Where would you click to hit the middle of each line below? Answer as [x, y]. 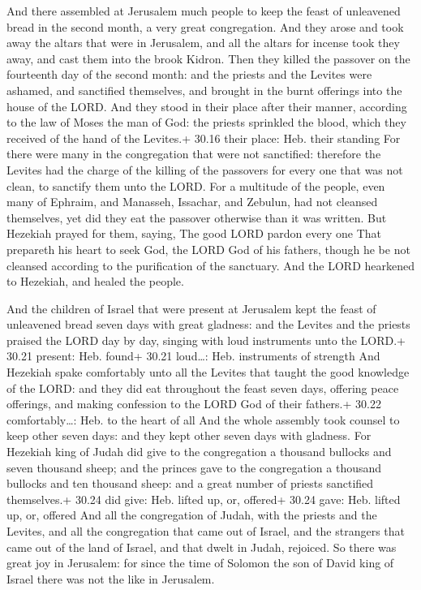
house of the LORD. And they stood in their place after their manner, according [207, 106]
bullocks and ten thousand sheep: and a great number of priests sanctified [190, 483]
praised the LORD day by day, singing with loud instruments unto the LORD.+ [206, 340]
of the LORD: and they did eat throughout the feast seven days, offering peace [203, 388]
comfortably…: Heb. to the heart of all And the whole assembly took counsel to [203, 419]
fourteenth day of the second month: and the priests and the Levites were [189, 74]
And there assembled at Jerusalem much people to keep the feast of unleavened [204, 11]
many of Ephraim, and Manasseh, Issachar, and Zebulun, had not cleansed [192, 202]
